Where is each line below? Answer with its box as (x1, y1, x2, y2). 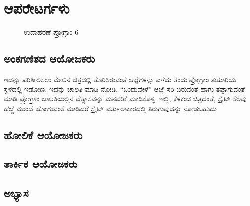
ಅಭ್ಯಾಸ (4, 185, 29, 201)
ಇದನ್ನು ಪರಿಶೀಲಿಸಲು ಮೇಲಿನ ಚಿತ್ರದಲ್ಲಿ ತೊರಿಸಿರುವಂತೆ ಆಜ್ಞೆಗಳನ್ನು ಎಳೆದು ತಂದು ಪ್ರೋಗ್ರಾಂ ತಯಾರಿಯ (4, 74, 236, 84)
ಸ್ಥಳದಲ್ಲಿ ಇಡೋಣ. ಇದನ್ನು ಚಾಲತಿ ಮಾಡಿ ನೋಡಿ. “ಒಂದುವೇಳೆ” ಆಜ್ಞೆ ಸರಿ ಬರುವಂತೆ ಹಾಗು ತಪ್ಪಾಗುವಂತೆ (4, 83, 245, 94)
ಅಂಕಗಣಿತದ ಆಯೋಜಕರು (4, 51, 95, 66)
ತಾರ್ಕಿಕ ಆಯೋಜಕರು (4, 156, 78, 171)
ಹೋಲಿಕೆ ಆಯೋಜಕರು (4, 127, 83, 142)
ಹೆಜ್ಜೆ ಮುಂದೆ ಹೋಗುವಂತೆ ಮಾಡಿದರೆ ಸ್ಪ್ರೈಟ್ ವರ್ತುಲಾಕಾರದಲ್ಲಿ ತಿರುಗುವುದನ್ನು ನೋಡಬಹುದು (4, 103, 217, 113)
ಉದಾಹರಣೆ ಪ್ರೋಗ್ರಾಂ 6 (24, 27, 79, 37)
